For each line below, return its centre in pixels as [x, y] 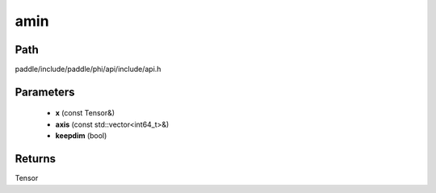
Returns [36, 159]
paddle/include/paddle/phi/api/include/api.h [88, 69]
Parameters [45, 92]
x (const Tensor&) [85, 113]
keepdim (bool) [81, 136]
